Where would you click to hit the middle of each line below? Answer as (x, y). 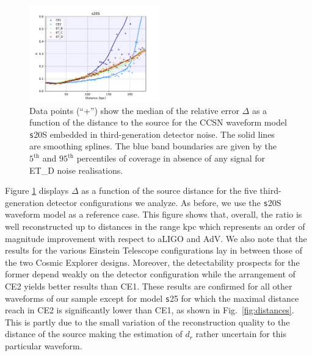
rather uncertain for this (241, 334)
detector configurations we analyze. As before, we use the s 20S (164, 202)
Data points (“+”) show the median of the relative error (134, 110)
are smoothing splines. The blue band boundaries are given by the (153, 146)
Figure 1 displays (37, 190)
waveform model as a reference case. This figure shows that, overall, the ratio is (154, 214)
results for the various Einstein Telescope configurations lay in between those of (154, 250)
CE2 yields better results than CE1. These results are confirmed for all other (149, 286)
